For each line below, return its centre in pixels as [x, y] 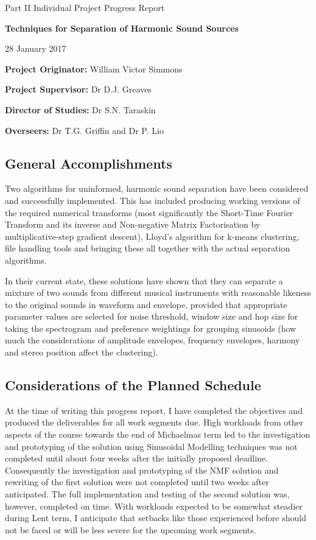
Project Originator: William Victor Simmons [94, 68]
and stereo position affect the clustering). [82, 352]
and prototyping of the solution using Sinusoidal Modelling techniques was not [151, 446]
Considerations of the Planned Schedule [133, 385]
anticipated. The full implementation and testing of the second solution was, [147, 494]
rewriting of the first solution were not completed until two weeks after [137, 482]
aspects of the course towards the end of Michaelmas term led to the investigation [158, 434]
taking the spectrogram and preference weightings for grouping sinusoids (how [151, 328]
